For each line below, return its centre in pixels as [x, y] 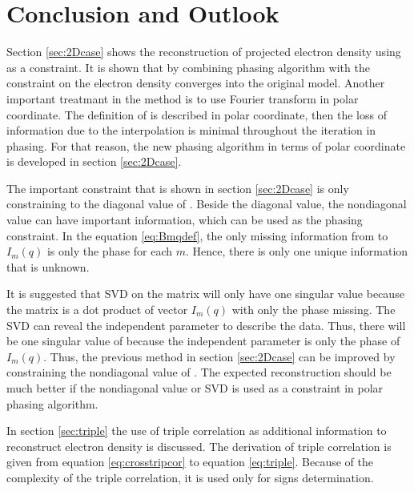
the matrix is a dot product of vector [97, 310]
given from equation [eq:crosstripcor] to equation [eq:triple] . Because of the [190, 462]
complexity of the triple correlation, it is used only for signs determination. [190, 477]
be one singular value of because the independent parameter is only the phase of [203, 341]
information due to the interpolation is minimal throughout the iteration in [191, 130]
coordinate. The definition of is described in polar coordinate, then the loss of [197, 114]
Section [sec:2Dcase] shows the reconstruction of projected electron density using [204, 52]
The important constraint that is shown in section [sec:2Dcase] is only [178, 188]
